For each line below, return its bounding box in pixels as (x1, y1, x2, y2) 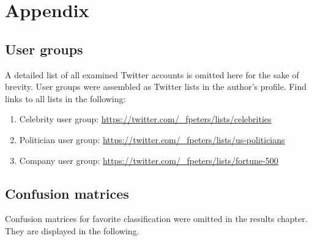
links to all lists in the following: (5, 92, 126, 105)
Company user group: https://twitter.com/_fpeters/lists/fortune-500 (19, 154, 278, 166)
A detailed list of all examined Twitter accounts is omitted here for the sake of (5, 68, 299, 81)
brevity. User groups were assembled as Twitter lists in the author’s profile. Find (5, 80, 307, 93)
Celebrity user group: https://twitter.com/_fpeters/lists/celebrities (19, 113, 272, 125)
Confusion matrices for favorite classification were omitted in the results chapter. (5, 212, 308, 225)
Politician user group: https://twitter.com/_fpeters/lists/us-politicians (19, 133, 285, 146)
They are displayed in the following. (5, 224, 139, 237)
